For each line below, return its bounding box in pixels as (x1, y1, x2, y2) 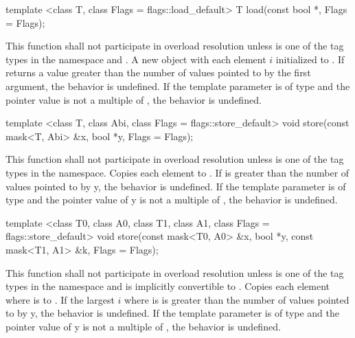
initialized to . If (275, 52, 345, 66)
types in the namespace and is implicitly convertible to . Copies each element (5, 279, 330, 293)
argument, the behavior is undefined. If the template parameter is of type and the (5, 78, 350, 93)
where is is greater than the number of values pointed (124, 292, 350, 306)
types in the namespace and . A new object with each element (5, 52, 266, 66)
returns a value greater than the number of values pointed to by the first (5, 65, 311, 80)
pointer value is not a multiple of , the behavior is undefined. (5, 92, 262, 106)
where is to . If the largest (5, 292, 115, 306)
